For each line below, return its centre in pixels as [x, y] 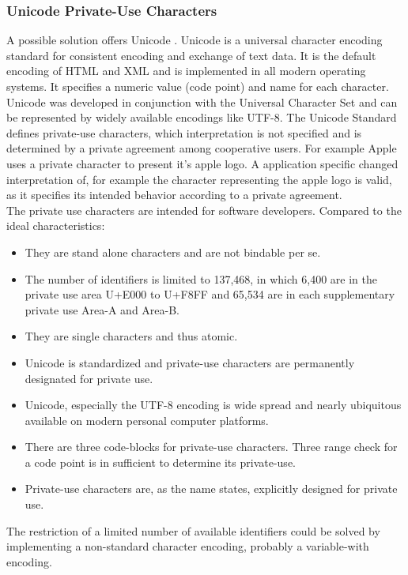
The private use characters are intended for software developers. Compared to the [204, 210]
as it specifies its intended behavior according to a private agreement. [174, 195]
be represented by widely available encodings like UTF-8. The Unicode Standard [202, 117]
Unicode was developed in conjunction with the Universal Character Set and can [202, 101]
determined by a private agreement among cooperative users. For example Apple [202, 148]
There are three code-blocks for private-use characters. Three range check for [211, 447]
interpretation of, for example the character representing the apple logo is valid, [199, 179]
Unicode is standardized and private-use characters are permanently [190, 362]
